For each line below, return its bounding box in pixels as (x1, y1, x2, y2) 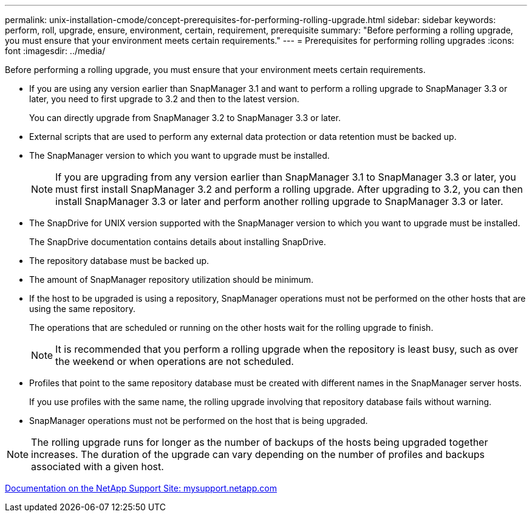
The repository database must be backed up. (29, 255, 210, 266)
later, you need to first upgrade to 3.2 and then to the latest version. (29, 94, 299, 104)
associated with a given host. (31, 460, 164, 473)
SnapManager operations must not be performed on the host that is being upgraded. (29, 415, 368, 426)
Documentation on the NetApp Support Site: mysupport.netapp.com (5, 483, 277, 493)
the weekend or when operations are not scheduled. (55, 355, 294, 367)
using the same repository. (29, 304, 135, 314)
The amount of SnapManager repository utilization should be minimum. (29, 274, 314, 285)
